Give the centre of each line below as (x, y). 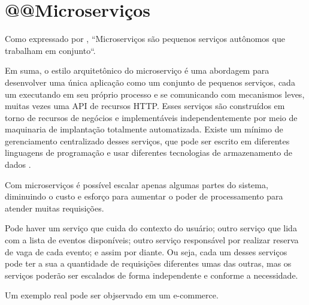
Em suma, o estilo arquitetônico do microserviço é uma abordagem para (137, 70)
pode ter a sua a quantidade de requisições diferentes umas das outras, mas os (148, 263)
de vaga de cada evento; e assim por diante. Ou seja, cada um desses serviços (146, 251)
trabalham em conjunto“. (50, 50)
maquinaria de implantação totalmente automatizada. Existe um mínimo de (144, 129)
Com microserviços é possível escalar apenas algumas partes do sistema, (137, 184)
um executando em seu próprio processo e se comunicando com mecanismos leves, (155, 94)
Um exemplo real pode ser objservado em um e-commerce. (112, 295)
